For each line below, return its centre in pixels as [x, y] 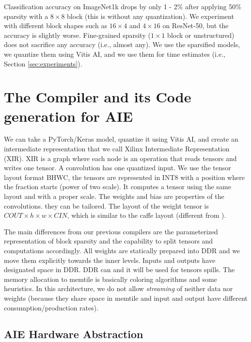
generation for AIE [69, 116]
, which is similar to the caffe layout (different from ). [147, 215]
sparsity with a [26, 16]
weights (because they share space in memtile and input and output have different [126, 298]
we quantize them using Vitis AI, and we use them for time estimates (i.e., [115, 54]
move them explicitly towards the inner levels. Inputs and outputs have [110, 260]
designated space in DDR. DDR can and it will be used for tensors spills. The [119, 269]
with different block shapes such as [56, 25]
